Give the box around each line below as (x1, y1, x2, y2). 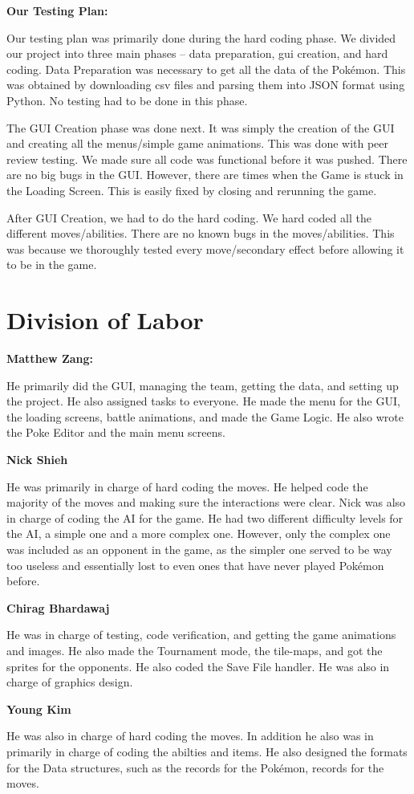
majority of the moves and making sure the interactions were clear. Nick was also (6, 494, 406, 511)
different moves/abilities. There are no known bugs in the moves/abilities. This (6, 225, 395, 242)
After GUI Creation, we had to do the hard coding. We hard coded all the (6, 209, 371, 226)
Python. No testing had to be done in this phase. (6, 92, 248, 108)
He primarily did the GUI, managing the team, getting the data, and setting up (6, 377, 399, 393)
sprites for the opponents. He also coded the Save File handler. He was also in (6, 658, 390, 674)
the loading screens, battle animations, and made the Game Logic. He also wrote (6, 408, 404, 425)
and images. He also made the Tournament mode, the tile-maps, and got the (6, 641, 383, 658)
